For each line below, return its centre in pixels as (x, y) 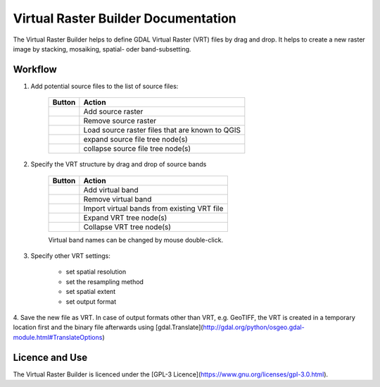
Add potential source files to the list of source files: (104, 86)
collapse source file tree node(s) (137, 149)
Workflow (35, 69)
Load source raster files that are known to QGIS (162, 130)
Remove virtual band (118, 199)
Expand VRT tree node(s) (125, 217)
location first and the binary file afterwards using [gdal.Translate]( (108, 327)
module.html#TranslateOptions (58, 337)
